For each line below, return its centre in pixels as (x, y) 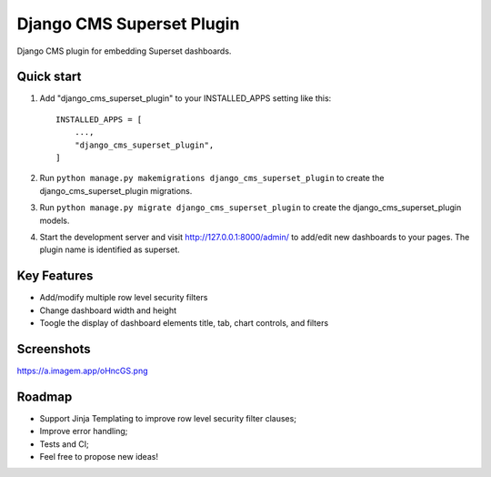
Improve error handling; (84, 431)
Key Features (55, 276)
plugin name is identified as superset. (110, 249)
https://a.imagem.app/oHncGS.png (82, 370)
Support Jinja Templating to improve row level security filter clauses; (168, 418)
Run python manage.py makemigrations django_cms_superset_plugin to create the (212, 178)
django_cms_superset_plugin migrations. (116, 190)
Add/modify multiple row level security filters (124, 298)
